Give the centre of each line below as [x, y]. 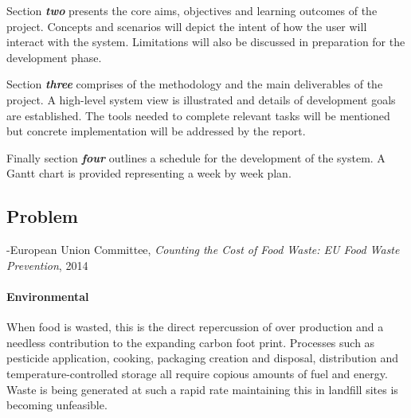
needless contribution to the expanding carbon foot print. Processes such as [191, 342]
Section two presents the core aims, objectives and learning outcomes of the [192, 10]
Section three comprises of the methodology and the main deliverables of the [195, 84]
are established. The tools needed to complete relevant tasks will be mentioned [198, 115]
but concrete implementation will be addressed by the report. [156, 131]
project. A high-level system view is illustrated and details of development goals [201, 99]
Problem [42, 216]
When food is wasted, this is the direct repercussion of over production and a [195, 327]
